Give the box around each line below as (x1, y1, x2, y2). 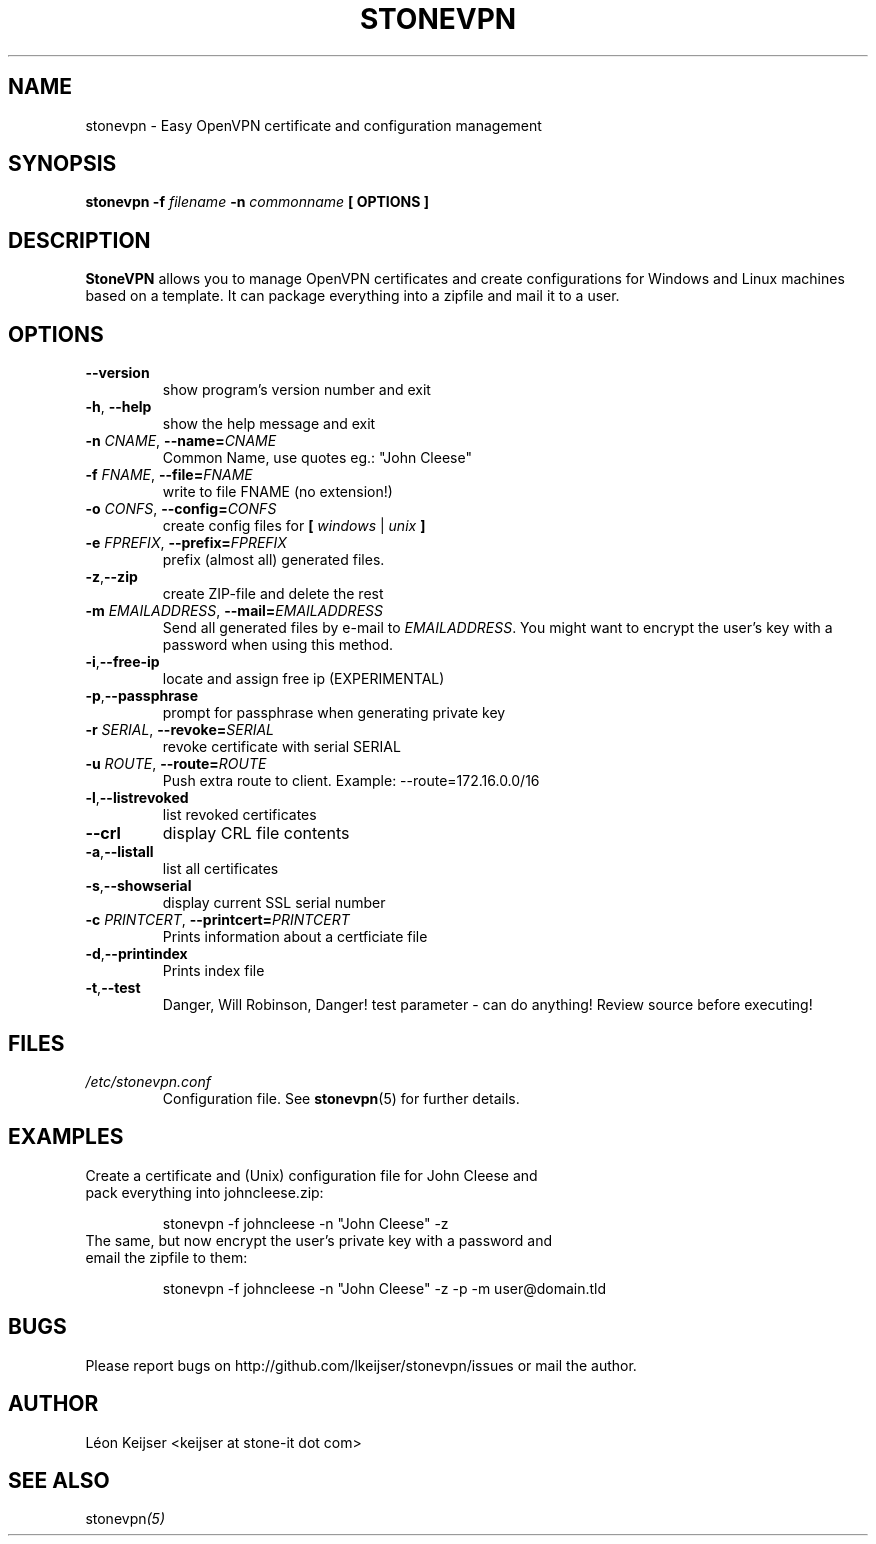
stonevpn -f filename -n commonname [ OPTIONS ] (85, 193, 430, 211)
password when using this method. (162, 636, 394, 654)
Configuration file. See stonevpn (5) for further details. (162, 1089, 520, 1107)
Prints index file (162, 962, 265, 980)
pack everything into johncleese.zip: (85, 1183, 324, 1201)
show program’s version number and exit (162, 381, 431, 399)
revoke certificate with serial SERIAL (162, 738, 401, 756)
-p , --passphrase (85, 687, 199, 705)
